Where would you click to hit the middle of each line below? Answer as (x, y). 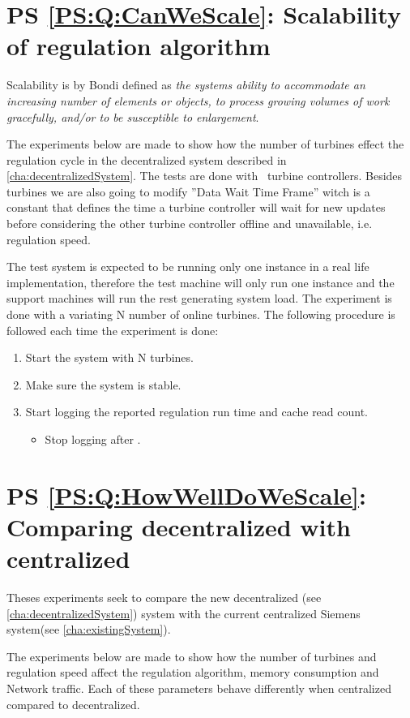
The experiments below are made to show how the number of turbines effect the (205, 144)
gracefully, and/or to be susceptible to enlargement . (133, 116)
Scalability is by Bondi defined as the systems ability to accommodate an (186, 85)
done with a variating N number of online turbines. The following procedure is (201, 314)
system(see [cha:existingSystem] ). (89, 629)
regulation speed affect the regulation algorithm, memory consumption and (193, 672)
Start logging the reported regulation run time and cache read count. (197, 412)
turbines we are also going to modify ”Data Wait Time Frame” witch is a (188, 191)
